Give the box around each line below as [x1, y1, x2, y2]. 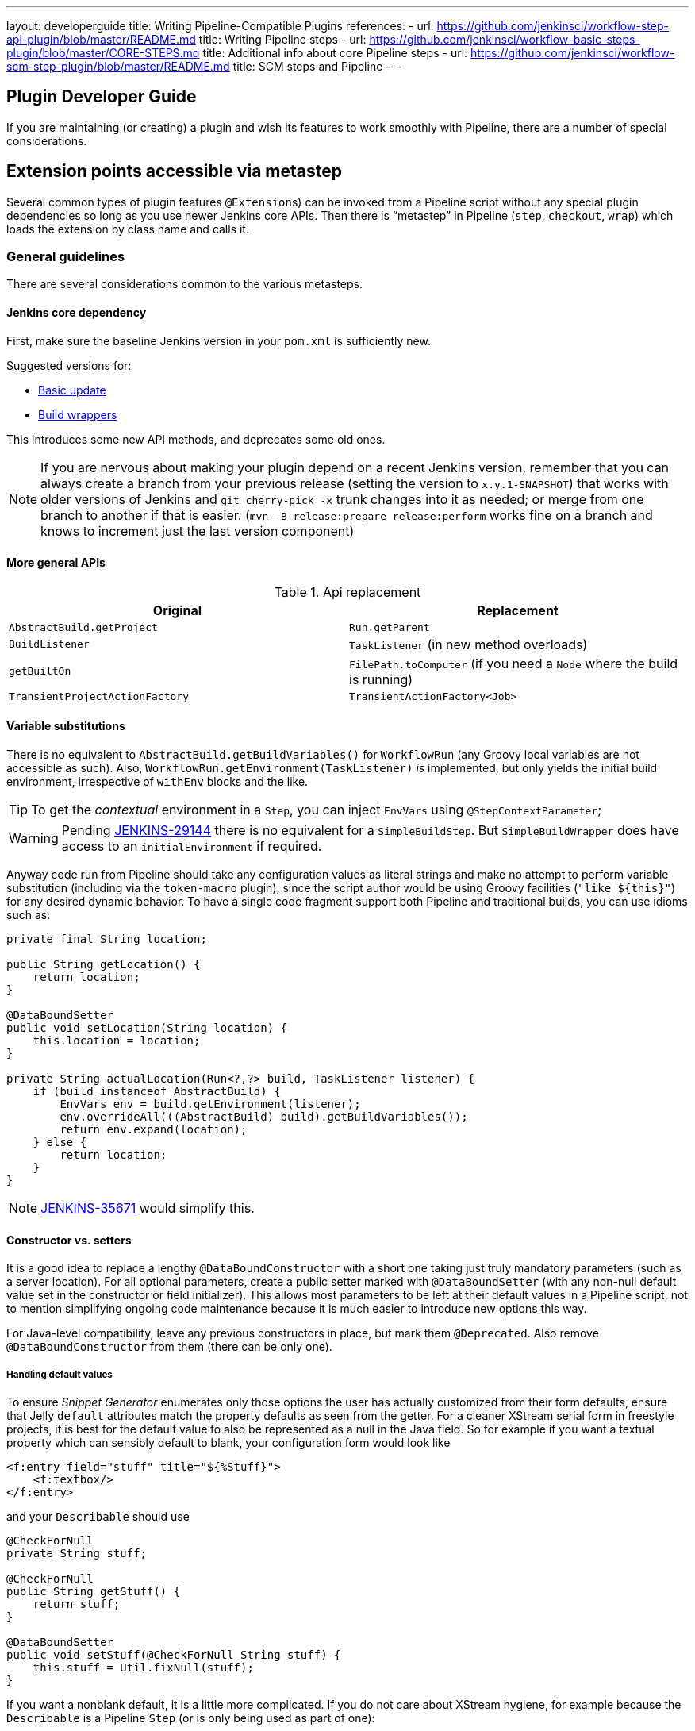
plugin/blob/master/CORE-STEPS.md [6, 46, 200, 60]
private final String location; [6, 933, 207, 946]
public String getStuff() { [6, 1585, 181, 1598]
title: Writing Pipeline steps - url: [198, 33, 367, 46]
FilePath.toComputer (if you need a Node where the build [349, 655, 678, 671]
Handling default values [6, 1368, 113, 1380]
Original [152, 602, 202, 618]
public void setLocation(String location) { [6, 1021, 288, 1035]
